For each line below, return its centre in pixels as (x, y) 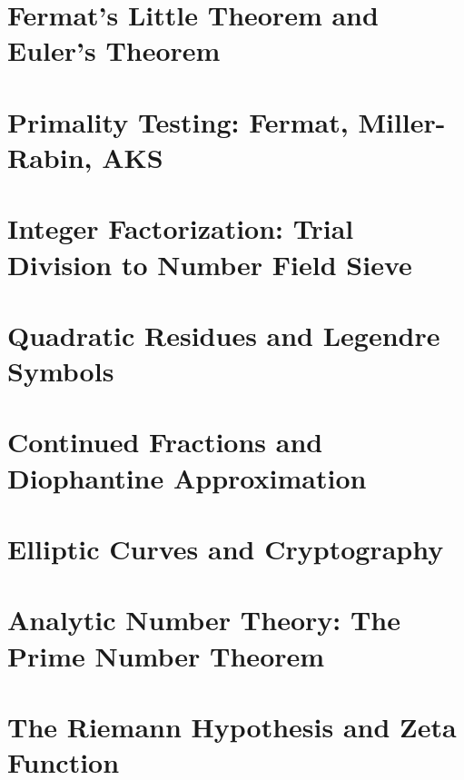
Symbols (61, 371)
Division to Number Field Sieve (210, 264)
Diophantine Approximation (187, 477)
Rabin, (50, 157)
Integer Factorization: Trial (181, 228)
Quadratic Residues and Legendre (224, 335)
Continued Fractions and (165, 442)
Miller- (402, 121)
